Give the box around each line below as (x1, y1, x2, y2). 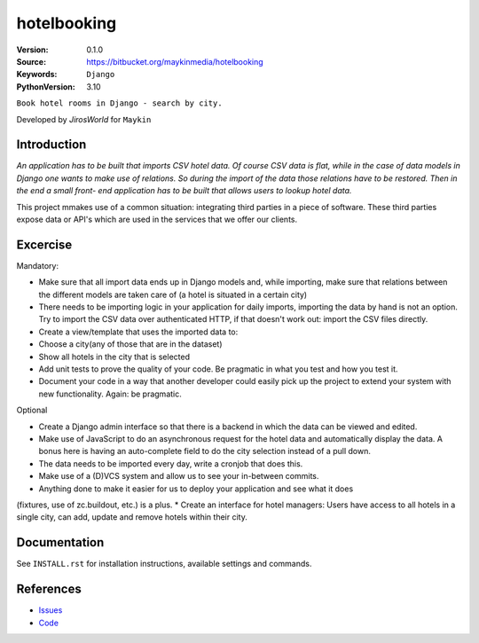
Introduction (16, 137, 87, 153)
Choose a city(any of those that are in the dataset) (38, 339, 223, 349)
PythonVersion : (16, 81, 75, 92)
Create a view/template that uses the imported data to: (38, 326, 239, 337)
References (16, 582, 82, 597)
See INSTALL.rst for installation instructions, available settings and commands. (16, 559, 312, 569)
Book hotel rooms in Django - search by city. (16, 98, 223, 108)
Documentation (16, 535, 105, 550)
